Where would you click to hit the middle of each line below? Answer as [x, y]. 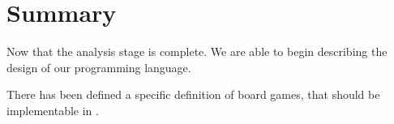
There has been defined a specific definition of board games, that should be [193, 94]
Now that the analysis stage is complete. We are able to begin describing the [197, 51]
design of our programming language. [99, 67]
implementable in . [53, 110]
